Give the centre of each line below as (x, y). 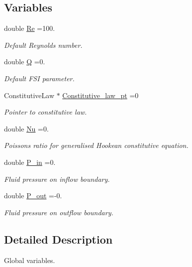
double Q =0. (25, 62)
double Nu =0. (26, 128)
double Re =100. (30, 28)
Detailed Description (58, 239)
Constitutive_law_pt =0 (100, 95)
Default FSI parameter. (39, 78)
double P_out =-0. (33, 196)
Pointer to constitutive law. (46, 112)
